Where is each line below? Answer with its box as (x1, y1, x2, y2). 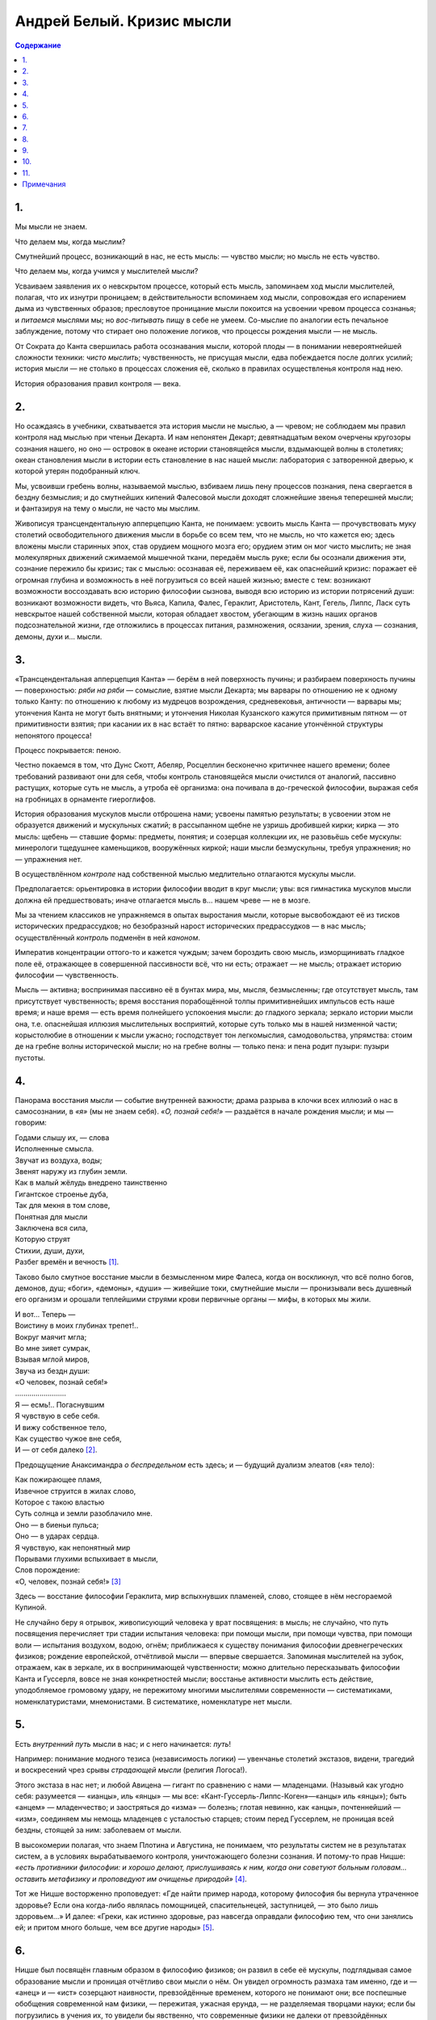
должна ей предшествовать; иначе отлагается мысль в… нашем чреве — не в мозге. (15, 895, 311, 905)
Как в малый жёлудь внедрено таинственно (15, 1178, 168, 1188)
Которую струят (15, 1235, 71, 1244)
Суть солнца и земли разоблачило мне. (15, 1509, 153, 1518)
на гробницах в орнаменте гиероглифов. (15, 794, 157, 804)
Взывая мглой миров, (15, 1354, 90, 1365)
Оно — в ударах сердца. (15, 1531, 100, 1541)
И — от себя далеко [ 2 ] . (15, 1445, 98, 1454)
